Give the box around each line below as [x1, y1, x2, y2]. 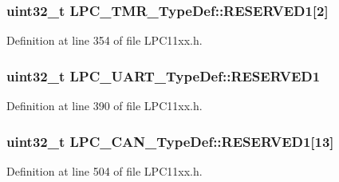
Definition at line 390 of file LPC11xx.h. [6, 97, 203, 114]
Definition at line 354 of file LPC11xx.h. [6, 32, 203, 49]
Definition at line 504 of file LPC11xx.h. [6, 162, 203, 179]
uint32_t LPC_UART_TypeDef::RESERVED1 [6, 65, 321, 85]
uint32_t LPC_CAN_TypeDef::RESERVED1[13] [6, 131, 334, 151]
